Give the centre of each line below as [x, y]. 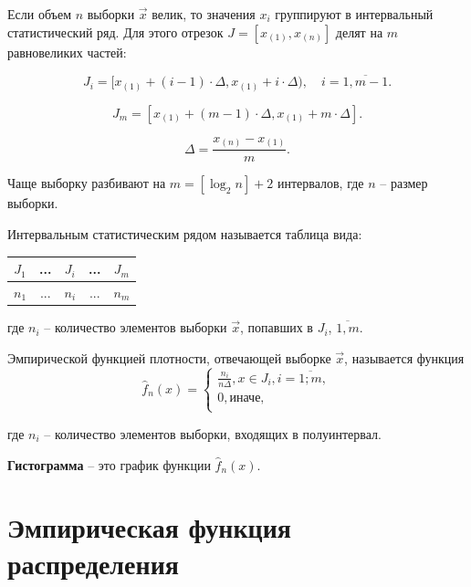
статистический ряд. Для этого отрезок [115, 31]
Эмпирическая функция [149, 527]
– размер [404, 183]
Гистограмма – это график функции [109, 464]
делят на [359, 31]
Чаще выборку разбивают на [87, 183]
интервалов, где [320, 183]
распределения [93, 563]
